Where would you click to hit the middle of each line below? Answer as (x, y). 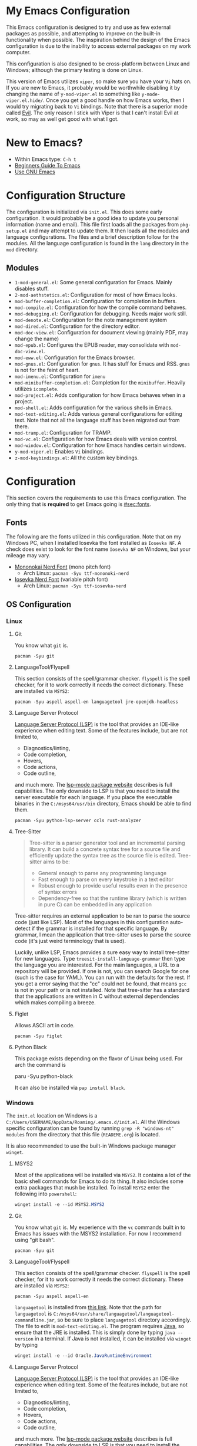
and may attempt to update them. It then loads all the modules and (109, 231)
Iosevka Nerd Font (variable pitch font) (61, 580)
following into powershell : (46, 1194)
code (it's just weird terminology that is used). (70, 941)
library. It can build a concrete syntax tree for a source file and (105, 849)
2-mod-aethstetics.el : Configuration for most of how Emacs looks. (96, 295)
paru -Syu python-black (44, 1076)
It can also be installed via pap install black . (70, 1088)
